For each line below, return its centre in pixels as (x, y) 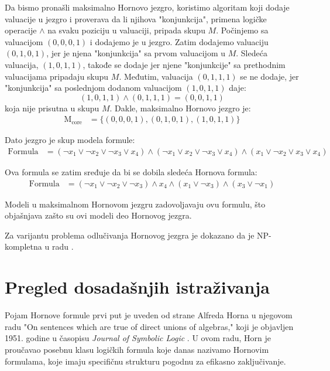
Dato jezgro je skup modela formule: (70, 140)
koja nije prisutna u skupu (52, 108)
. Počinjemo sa (242, 30)
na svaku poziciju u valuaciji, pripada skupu (126, 30)
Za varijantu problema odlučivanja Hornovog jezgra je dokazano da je (130, 235)
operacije (21, 30)
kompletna (23, 246)
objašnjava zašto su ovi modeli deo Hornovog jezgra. (98, 215)
